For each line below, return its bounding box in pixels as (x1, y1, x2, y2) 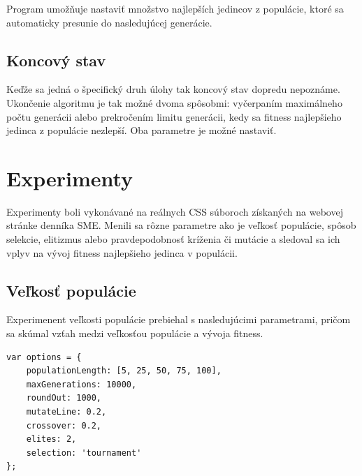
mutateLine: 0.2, (26, 407, 107, 417)
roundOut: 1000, (26, 393, 102, 403)
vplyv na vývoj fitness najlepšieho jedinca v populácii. (6, 245, 238, 260)
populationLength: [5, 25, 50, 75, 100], (26, 366, 222, 376)
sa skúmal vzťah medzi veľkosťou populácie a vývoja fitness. (6, 326, 263, 341)
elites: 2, (26, 434, 77, 445)
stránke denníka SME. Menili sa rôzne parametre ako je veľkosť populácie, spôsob (6, 218, 356, 232)
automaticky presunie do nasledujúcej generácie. (6, 15, 212, 29)
